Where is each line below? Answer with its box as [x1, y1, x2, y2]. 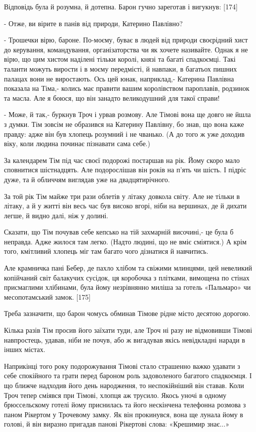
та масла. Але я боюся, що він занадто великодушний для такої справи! [4, 92, 220, 103]
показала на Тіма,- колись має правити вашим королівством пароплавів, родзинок [4, 83, 250, 93]
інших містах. [4, 344, 45, 354]
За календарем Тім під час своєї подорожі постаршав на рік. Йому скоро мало [4, 155, 240, 165]
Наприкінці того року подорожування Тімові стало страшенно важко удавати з [4, 360, 240, 371]
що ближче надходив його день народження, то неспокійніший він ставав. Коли [4, 380, 244, 390]
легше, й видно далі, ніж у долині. [4, 210, 108, 220]
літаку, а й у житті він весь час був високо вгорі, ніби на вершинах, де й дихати [4, 200, 247, 211]
